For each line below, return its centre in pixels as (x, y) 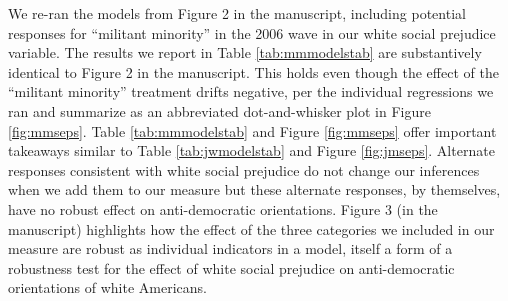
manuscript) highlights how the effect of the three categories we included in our (251, 228)
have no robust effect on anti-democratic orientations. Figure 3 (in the (223, 208)
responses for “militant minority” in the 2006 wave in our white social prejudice (252, 32)
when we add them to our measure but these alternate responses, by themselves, (254, 189)
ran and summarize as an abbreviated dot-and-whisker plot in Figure (219, 110)
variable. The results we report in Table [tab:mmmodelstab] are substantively (245, 52)
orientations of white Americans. (107, 287)
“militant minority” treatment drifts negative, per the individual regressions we (251, 91)
